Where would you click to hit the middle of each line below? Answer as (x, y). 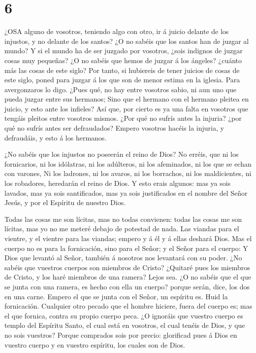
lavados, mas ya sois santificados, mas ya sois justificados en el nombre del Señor (126, 193)
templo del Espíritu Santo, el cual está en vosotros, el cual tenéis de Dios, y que (125, 325)
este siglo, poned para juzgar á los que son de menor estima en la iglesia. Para (122, 80)
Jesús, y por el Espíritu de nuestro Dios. (65, 202)
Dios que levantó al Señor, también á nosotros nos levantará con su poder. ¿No (123, 258)
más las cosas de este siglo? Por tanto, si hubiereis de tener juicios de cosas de (122, 70)
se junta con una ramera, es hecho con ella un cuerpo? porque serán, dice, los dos (127, 286)
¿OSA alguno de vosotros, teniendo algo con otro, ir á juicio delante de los (117, 31)
